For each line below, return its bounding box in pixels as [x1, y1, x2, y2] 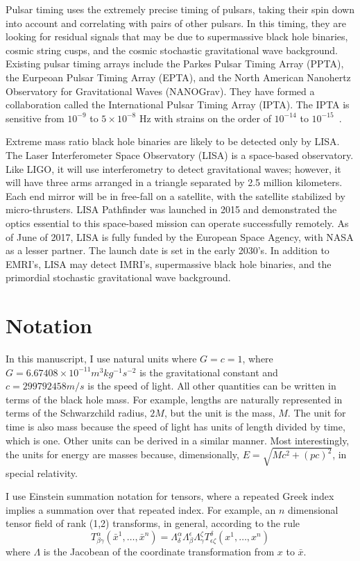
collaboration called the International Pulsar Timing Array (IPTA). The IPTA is [6, 97, 350, 112]
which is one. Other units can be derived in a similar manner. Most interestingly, [6, 433, 350, 447]
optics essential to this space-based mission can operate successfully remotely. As [6, 215, 349, 230]
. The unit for [287, 405, 346, 420]
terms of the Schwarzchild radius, [6, 405, 147, 420]
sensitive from [6, 110, 65, 125]
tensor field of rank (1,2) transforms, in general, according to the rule [6, 516, 300, 530]
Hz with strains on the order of [139, 110, 271, 125]
